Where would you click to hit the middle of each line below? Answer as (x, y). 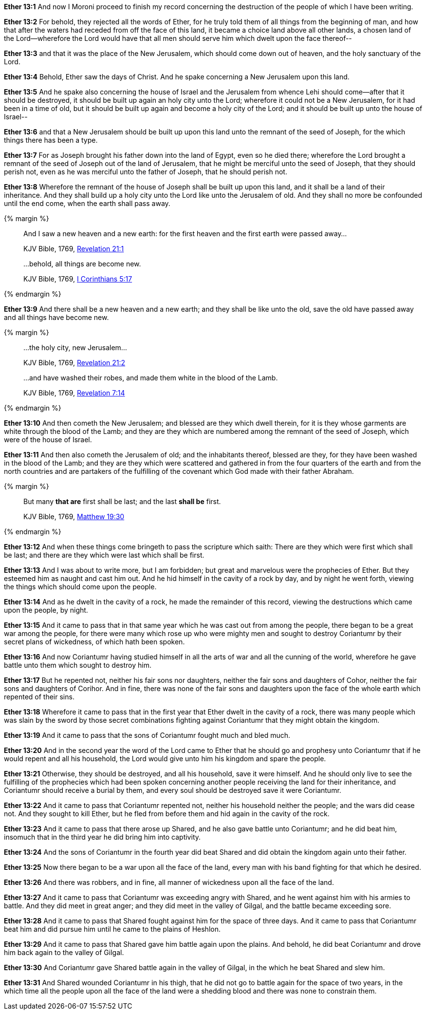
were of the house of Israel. (48, 440)
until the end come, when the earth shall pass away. (87, 203)
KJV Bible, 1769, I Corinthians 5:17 (78, 279)
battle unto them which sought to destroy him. (78, 665)
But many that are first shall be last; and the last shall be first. (122, 501)
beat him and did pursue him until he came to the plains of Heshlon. (112, 929)
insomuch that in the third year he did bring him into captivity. (102, 837)
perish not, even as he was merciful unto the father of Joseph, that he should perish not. (146, 172)
